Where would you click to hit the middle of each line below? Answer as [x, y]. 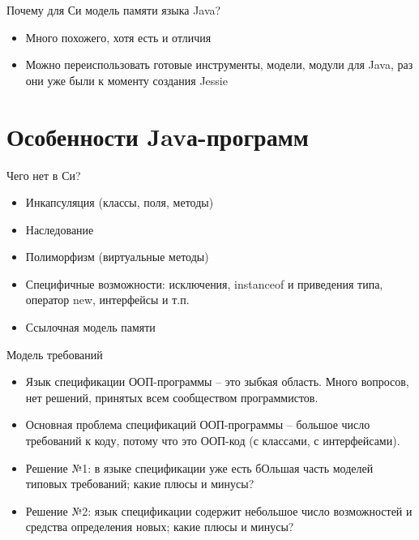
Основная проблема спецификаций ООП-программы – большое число [198, 424]
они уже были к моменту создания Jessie [126, 80]
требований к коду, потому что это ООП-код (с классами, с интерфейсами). [213, 441]
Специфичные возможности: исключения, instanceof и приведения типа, [204, 283]
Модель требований [55, 354]
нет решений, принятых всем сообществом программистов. [172, 397]
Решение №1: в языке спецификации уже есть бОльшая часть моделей [199, 467]
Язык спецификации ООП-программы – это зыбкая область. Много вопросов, [217, 381]
